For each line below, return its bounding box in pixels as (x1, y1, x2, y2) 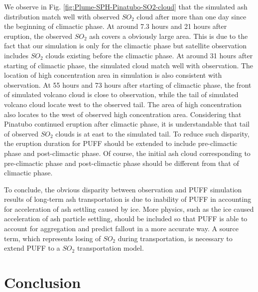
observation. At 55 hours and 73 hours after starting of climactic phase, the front (4, 79, 252, 90)
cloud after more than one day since (136, 11, 247, 21)
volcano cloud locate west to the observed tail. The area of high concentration (4, 99, 242, 109)
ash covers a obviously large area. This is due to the (89, 30, 248, 41)
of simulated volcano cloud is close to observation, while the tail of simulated (4, 89, 239, 100)
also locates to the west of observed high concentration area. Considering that (4, 109, 242, 119)
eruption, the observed (4, 30, 73, 41)
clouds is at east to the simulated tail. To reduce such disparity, (55, 128, 250, 139)
